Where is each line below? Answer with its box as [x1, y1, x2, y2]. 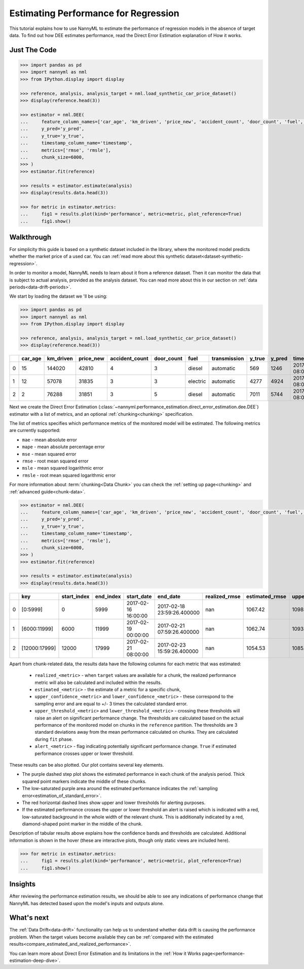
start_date [126, 593, 152, 600]
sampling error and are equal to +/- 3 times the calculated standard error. [34, 700, 188, 707]
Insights [9, 880, 36, 888]
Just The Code [9, 46, 57, 54]
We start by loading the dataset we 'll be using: [9, 293, 107, 299]
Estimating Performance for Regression [9, 8, 179, 19]
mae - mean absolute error [22, 437, 78, 443]
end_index [95, 593, 121, 600]
